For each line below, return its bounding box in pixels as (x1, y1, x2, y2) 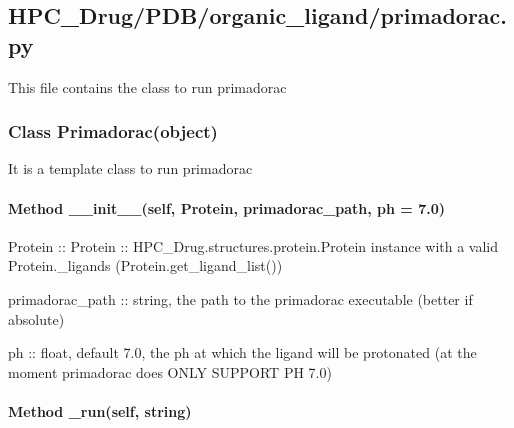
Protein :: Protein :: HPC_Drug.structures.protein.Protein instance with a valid (8, 235, 498, 256)
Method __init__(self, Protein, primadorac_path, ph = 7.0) (8, 197, 446, 218)
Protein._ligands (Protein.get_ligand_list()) (8, 255, 283, 276)
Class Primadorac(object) (8, 119, 218, 144)
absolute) (8, 308, 65, 329)
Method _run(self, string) (8, 400, 192, 421)
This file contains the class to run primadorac (8, 76, 287, 97)
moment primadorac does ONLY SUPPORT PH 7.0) (8, 361, 332, 382)
